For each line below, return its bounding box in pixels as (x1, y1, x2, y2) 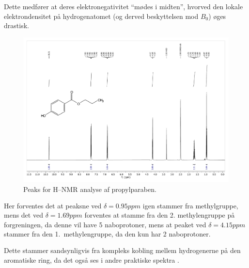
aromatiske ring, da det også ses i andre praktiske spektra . (4, 254, 179, 265)
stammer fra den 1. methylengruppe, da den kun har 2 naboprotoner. (4, 229, 211, 239)
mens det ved (4, 210, 43, 220)
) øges (208, 11, 226, 21)
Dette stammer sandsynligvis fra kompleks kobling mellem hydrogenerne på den (4, 245, 241, 255)
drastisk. (4, 20, 29, 31)
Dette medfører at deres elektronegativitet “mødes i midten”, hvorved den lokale (4, 1, 243, 11)
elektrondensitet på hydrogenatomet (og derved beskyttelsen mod (4, 11, 199, 21)
